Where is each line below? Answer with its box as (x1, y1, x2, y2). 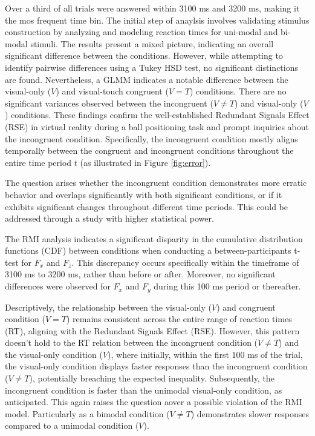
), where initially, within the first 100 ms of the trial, (108, 348, 303, 360)
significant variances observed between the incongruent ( (5, 96, 213, 109)
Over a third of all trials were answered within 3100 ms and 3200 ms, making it (5, 2, 300, 14)
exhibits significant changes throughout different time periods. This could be (5, 200, 288, 213)
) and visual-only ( (234, 96, 304, 109)
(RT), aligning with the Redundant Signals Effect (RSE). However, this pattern (5, 324, 300, 337)
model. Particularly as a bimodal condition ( (5, 407, 170, 420)
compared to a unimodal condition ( (5, 419, 139, 432)
